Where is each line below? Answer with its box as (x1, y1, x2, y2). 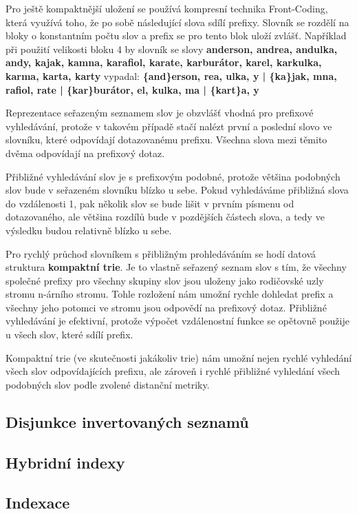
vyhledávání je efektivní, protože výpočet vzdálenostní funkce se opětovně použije (6, 313, 349, 328)
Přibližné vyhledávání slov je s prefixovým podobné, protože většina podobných (6, 169, 340, 183)
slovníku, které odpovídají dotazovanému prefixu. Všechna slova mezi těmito (6, 132, 327, 147)
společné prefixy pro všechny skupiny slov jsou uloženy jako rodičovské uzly (6, 273, 324, 287)
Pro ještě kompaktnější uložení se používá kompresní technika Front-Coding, (6, 1, 328, 15)
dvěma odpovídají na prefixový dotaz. (6, 145, 165, 160)
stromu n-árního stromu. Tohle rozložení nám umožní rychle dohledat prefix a (6, 287, 334, 301)
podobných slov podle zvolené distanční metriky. (6, 377, 210, 391)
